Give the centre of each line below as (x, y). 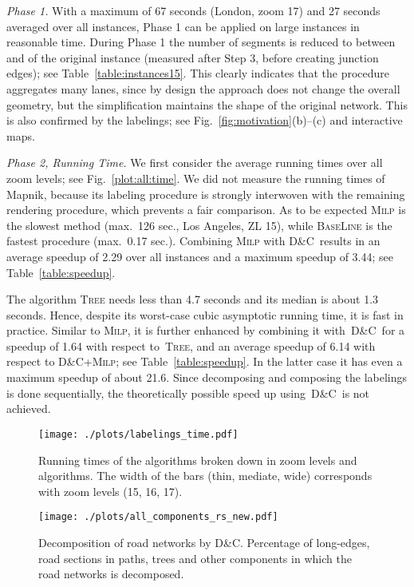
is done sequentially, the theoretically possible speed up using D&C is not (188, 393)
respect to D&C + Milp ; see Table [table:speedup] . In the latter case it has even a (205, 361)
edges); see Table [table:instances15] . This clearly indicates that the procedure (198, 73)
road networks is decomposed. (111, 574)
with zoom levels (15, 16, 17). (110, 491)
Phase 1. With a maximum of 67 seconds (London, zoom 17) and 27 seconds (193, 10)
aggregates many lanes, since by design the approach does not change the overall (203, 88)
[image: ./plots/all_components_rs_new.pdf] (158, 517)
